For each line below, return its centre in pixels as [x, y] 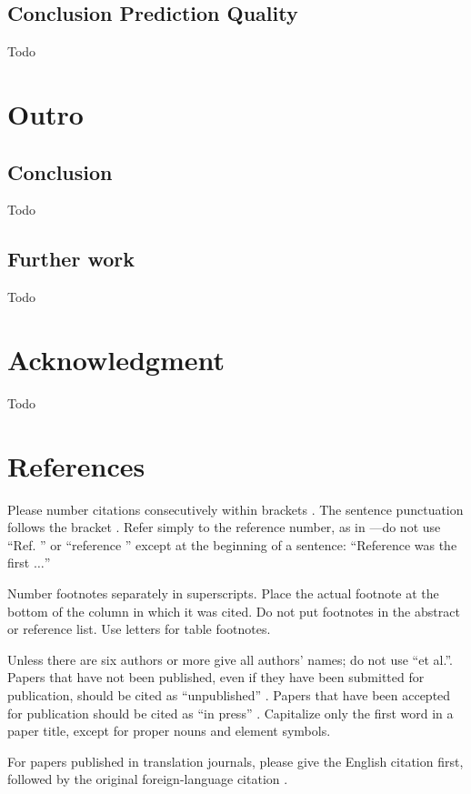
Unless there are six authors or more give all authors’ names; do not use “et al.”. [230, 659]
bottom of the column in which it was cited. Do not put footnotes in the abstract [234, 611]
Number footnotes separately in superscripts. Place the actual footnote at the [223, 593]
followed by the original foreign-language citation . [148, 779]
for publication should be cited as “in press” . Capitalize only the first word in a [230, 713]
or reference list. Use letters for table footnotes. [139, 629]
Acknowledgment [116, 359]
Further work [71, 259]
